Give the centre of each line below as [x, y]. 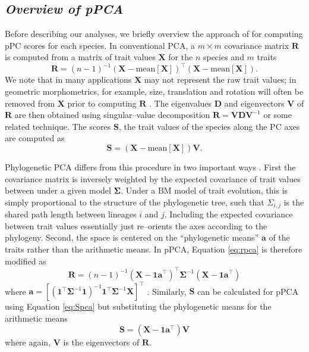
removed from [30, 103]
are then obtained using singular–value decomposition [112, 115]
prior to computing [102, 103]
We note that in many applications [68, 80]
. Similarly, [167, 291]
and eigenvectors [254, 103]
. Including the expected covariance [228, 214]
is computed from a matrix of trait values [80, 57]
